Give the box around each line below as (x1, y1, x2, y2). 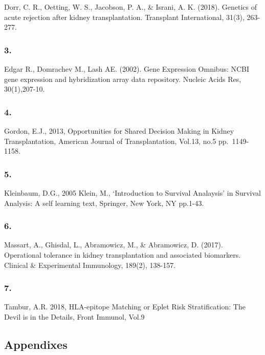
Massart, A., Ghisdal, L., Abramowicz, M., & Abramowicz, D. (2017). (4, 239, 223, 250)
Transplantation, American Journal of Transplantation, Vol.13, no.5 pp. (4, 135, 229, 146)
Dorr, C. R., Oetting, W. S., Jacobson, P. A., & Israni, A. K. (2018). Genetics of (4, 2, 257, 12)
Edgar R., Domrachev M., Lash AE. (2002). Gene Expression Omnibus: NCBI (4, 64, 250, 74)
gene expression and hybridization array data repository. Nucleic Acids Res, (4, 73, 241, 84)
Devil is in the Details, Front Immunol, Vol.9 (4, 311, 145, 322)
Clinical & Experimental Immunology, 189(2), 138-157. (4, 259, 176, 270)
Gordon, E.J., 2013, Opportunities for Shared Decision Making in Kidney (4, 126, 234, 136)
